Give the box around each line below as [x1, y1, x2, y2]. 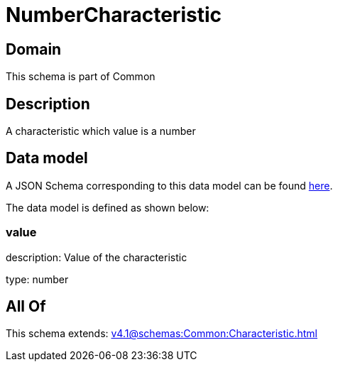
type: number [6, 273, 69, 285]
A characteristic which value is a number [6, 125, 196, 138]
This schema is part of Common [6, 70, 156, 83]
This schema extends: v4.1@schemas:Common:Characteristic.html [6, 327, 318, 340]
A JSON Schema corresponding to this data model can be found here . [6, 179, 333, 192]
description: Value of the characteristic [6, 251, 187, 263]
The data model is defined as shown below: [6, 201, 209, 214]
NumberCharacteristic [6, 3, 222, 27]
